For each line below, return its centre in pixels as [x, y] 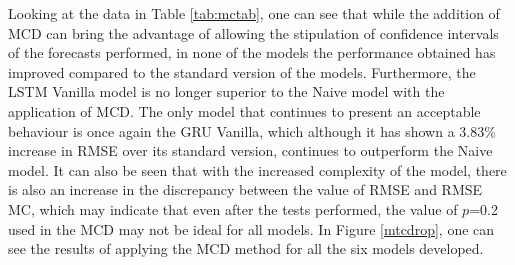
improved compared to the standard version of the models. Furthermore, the [242, 71]
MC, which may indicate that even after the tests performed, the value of [233, 208]
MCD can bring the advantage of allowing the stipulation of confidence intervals [253, 32]
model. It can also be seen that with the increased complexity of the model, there [257, 169]
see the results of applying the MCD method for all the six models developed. [246, 248]
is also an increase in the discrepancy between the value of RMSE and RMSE [245, 189]
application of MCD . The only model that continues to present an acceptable [244, 110]
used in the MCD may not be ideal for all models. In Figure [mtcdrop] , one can [251, 228]
